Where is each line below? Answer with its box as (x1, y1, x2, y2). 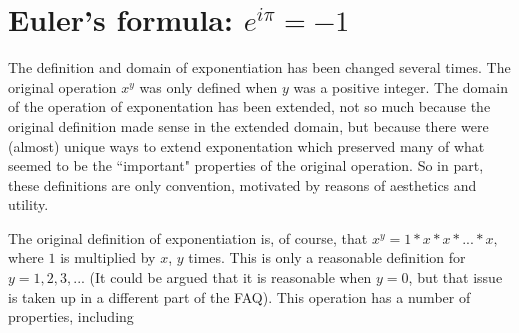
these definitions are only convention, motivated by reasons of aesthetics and (8, 174, 477, 195)
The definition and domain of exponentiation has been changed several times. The (8, 57, 511, 78)
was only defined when (139, 76, 278, 97)
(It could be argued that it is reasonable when (89, 267, 372, 288)
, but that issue (408, 267, 503, 288)
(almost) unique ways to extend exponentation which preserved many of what (8, 135, 485, 156)
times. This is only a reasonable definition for (188, 247, 466, 268)
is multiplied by (60, 247, 156, 268)
